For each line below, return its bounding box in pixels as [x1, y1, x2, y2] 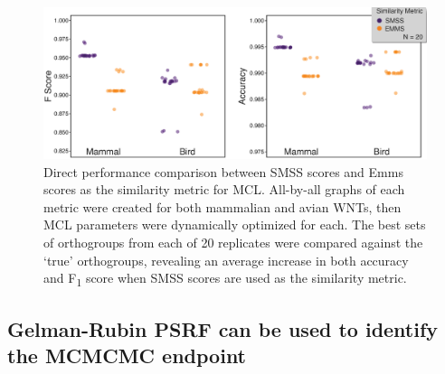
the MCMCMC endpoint [7, 341, 247, 369]
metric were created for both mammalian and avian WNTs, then [43, 197, 402, 216]
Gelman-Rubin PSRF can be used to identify [7, 314, 439, 342]
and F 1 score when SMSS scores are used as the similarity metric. [43, 268, 407, 290]
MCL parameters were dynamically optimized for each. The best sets [43, 215, 426, 234]
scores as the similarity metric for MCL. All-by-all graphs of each [43, 180, 405, 199]
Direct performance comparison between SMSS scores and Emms [43, 162, 403, 181]
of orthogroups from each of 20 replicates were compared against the [43, 233, 423, 252]
